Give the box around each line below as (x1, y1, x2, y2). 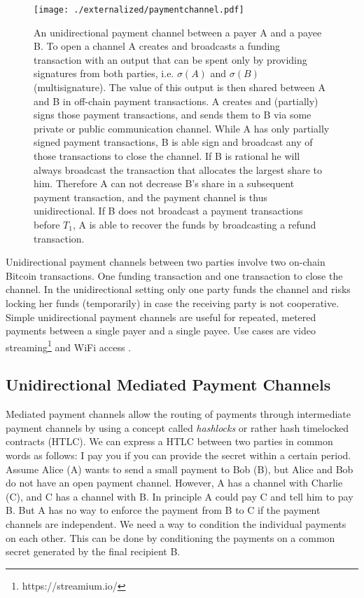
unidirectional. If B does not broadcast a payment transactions (34, 203, 303, 218)
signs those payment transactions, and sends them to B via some (34, 107, 311, 122)
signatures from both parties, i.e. (34, 66, 174, 81)
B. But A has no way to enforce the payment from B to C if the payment (6, 503, 321, 517)
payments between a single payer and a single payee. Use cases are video (6, 323, 316, 338)
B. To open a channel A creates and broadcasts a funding (34, 39, 281, 53)
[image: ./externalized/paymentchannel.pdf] (34, 5, 244, 15)
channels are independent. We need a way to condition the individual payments (6, 516, 346, 531)
